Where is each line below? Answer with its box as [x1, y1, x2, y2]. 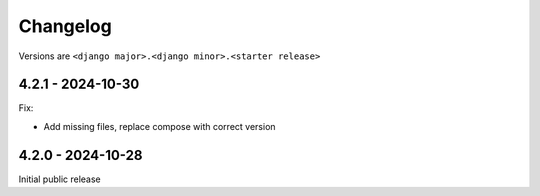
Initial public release [18, 173, 102, 185]
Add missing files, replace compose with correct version [43, 120, 276, 132]
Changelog [18, 15, 112, 37]
